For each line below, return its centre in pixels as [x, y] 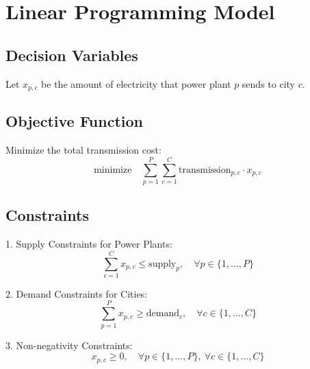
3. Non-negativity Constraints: [69, 345]
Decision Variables [72, 55]
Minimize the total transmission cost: [83, 150]
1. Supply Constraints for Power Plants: [89, 244]
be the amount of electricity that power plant [136, 83]
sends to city [268, 83]
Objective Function [75, 121]
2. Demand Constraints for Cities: [77, 293]
